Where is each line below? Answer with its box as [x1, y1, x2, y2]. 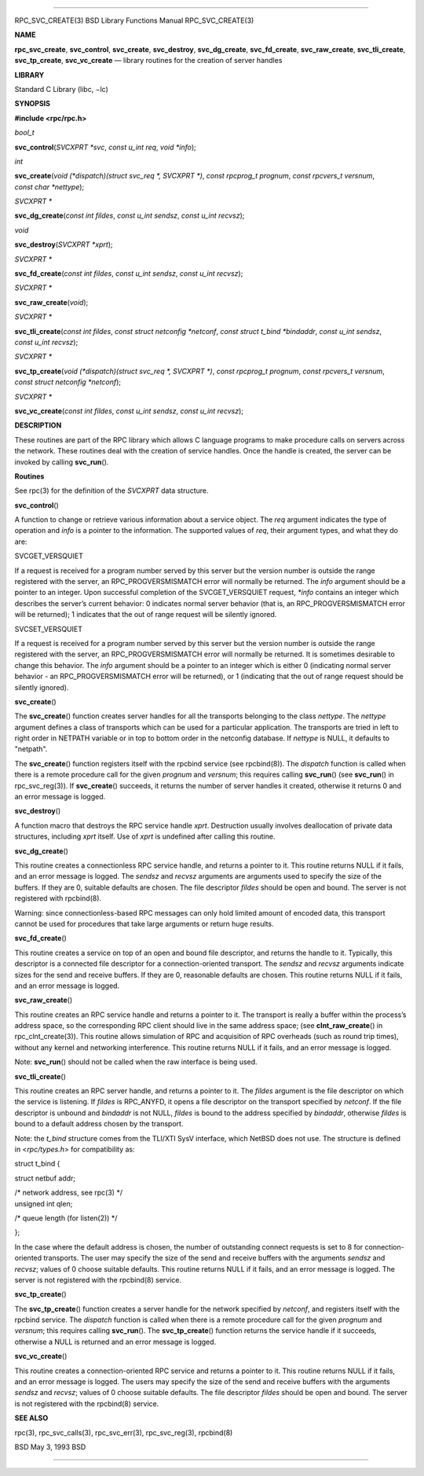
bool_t [14, 128, 35, 138]
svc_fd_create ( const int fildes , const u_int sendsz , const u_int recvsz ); [14, 269, 243, 278]
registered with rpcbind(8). [14, 894, 102, 903]
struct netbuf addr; [14, 1173, 76, 1183]
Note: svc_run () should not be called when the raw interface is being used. [14, 1057, 258, 1067]
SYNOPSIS [14, 99, 51, 108]
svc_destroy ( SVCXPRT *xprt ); [14, 240, 113, 249]
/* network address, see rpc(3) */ [14, 1188, 123, 1198]
